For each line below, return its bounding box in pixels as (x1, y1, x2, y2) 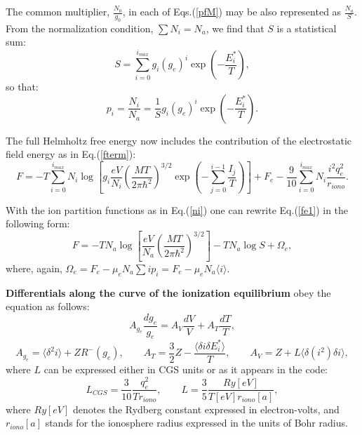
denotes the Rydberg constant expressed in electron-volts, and (73, 401, 340, 416)
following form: (6, 216, 70, 231)
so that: (6, 79, 39, 94)
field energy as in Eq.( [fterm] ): (6, 147, 136, 161)
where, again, (6, 260, 62, 275)
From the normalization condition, (6, 20, 154, 35)
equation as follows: (6, 299, 90, 314)
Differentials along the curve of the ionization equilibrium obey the (6, 285, 331, 300)
